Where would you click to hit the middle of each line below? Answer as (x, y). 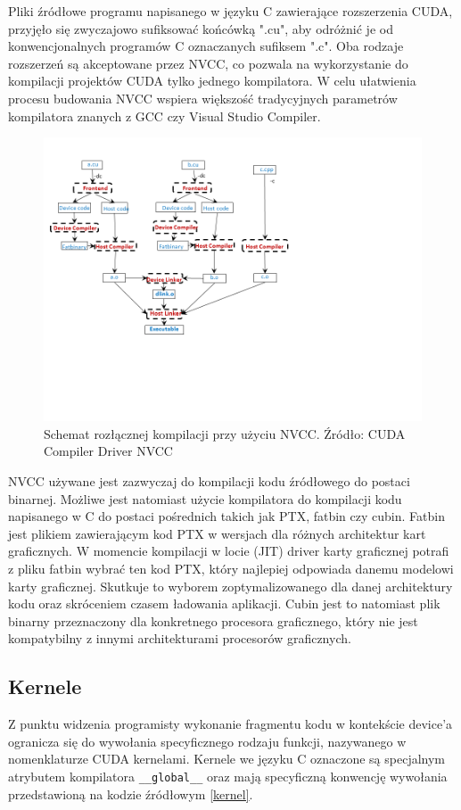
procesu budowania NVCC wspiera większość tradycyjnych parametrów (203, 98)
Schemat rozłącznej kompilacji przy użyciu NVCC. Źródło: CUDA (225, 433)
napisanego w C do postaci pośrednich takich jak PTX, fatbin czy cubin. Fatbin (226, 516)
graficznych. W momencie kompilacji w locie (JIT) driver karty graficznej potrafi (229, 551)
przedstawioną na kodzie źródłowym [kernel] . (131, 793)
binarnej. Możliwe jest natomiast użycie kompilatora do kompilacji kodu (205, 498)
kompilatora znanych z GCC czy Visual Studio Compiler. (165, 116)
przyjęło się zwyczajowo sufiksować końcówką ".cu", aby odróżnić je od (201, 28)
